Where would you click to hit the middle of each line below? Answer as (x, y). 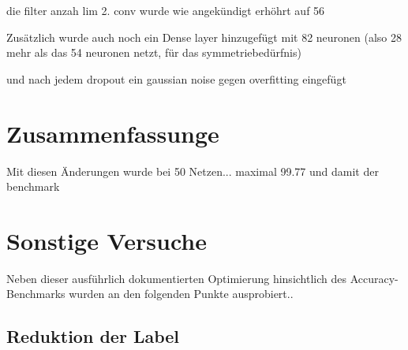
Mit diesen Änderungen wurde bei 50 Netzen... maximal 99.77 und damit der (193, 171)
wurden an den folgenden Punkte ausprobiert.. (181, 294)
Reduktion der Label (93, 336)
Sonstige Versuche (107, 240)
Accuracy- (374, 278)
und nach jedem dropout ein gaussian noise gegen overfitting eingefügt (176, 78)
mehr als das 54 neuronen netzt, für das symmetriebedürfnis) (154, 52)
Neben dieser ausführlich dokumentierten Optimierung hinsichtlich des (177, 278)
